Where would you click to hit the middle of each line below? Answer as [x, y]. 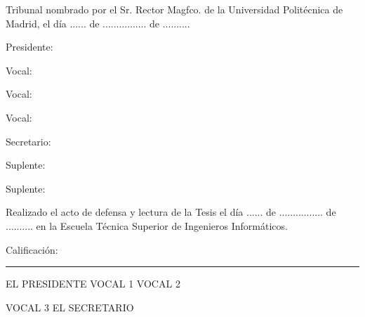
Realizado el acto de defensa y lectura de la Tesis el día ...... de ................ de [171, 212]
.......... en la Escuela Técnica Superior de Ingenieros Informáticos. [147, 225]
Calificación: [32, 249]
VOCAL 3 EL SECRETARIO [70, 307]
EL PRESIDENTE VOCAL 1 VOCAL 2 [93, 284]
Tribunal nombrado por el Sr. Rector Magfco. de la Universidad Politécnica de [174, 9]
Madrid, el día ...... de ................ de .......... [98, 23]
